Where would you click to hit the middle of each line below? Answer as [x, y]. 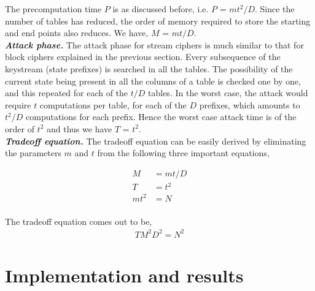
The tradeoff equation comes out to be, [79, 221]
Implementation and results [124, 275]
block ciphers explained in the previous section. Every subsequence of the [143, 57]
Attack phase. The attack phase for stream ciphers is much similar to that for [154, 44]
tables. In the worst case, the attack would [228, 93]
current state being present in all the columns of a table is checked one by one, [153, 81]
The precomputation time [53, 9]
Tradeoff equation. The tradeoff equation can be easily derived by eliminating [156, 141]
